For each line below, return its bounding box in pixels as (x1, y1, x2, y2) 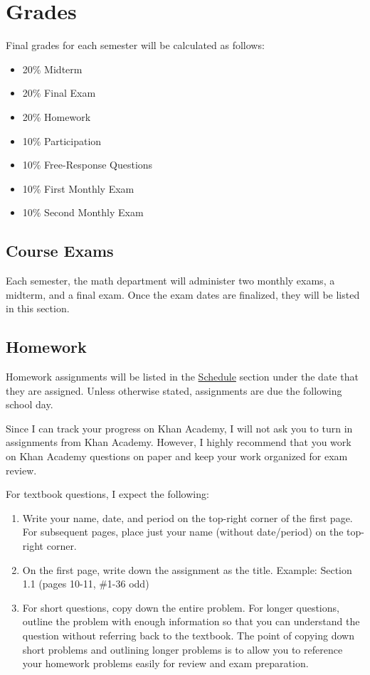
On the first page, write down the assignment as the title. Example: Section (22, 562, 352, 577)
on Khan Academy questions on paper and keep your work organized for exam (6, 449, 348, 464)
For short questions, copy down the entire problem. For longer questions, (22, 600, 339, 615)
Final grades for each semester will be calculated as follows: (6, 38, 265, 53)
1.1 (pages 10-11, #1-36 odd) (22, 576, 149, 591)
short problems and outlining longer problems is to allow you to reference (22, 642, 343, 657)
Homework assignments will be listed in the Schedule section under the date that (6, 369, 359, 384)
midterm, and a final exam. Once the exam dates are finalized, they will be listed (6, 287, 360, 302)
